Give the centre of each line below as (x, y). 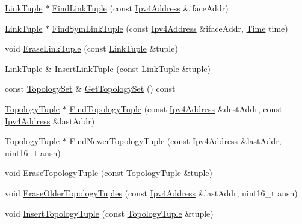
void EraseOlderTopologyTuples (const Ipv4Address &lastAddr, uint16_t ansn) (151, 192)
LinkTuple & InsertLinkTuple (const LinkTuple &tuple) (108, 68)
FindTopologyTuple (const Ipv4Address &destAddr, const (176, 108)
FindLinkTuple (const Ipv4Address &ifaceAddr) (140, 8)
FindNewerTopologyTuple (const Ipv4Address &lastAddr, (175, 141)
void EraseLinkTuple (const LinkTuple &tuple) (91, 48)
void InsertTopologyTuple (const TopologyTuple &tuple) (109, 213)
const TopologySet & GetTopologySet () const (90, 89)
